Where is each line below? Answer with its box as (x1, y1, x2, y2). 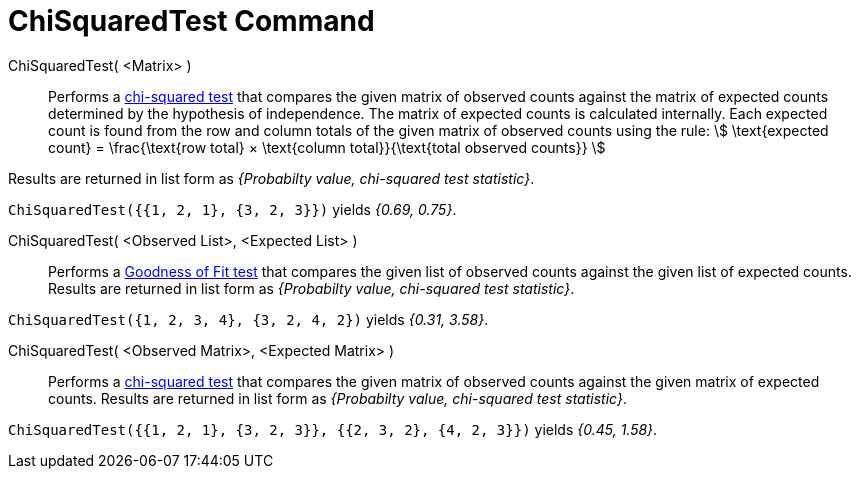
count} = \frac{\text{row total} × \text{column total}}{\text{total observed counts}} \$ (48, 138, 606, 156)
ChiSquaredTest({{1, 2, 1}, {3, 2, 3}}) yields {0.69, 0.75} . (8, 200, 457, 218)
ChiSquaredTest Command (8, 4, 375, 38)
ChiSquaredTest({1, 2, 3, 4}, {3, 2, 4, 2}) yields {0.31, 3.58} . (8, 310, 489, 328)
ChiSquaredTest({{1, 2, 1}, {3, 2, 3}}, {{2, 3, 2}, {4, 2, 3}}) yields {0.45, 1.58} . (8, 420, 658, 438)
